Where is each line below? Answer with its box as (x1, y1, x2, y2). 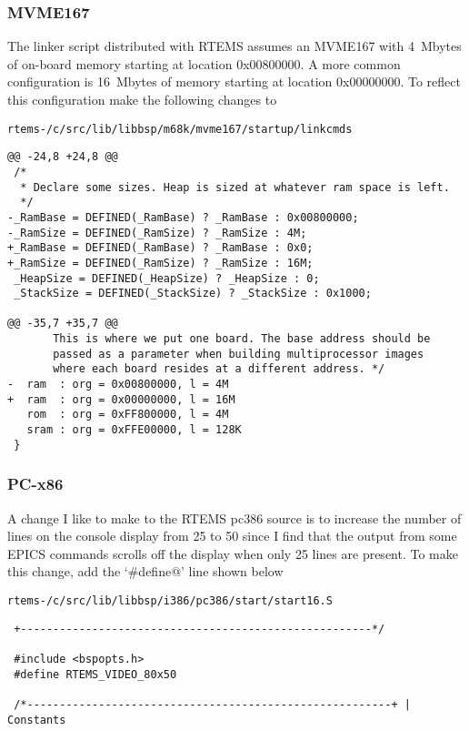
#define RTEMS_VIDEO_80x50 (14, 667, 177, 681)
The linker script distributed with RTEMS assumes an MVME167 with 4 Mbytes (7, 36, 462, 56)
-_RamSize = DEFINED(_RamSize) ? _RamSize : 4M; (7, 226, 307, 239)
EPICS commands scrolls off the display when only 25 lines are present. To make (7, 543, 458, 563)
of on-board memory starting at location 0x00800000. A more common (7, 54, 401, 73)
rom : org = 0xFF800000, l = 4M (26, 408, 229, 421)
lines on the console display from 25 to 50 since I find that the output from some (7, 526, 457, 545)
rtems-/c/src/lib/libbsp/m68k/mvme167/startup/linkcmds (7, 122, 353, 136)
